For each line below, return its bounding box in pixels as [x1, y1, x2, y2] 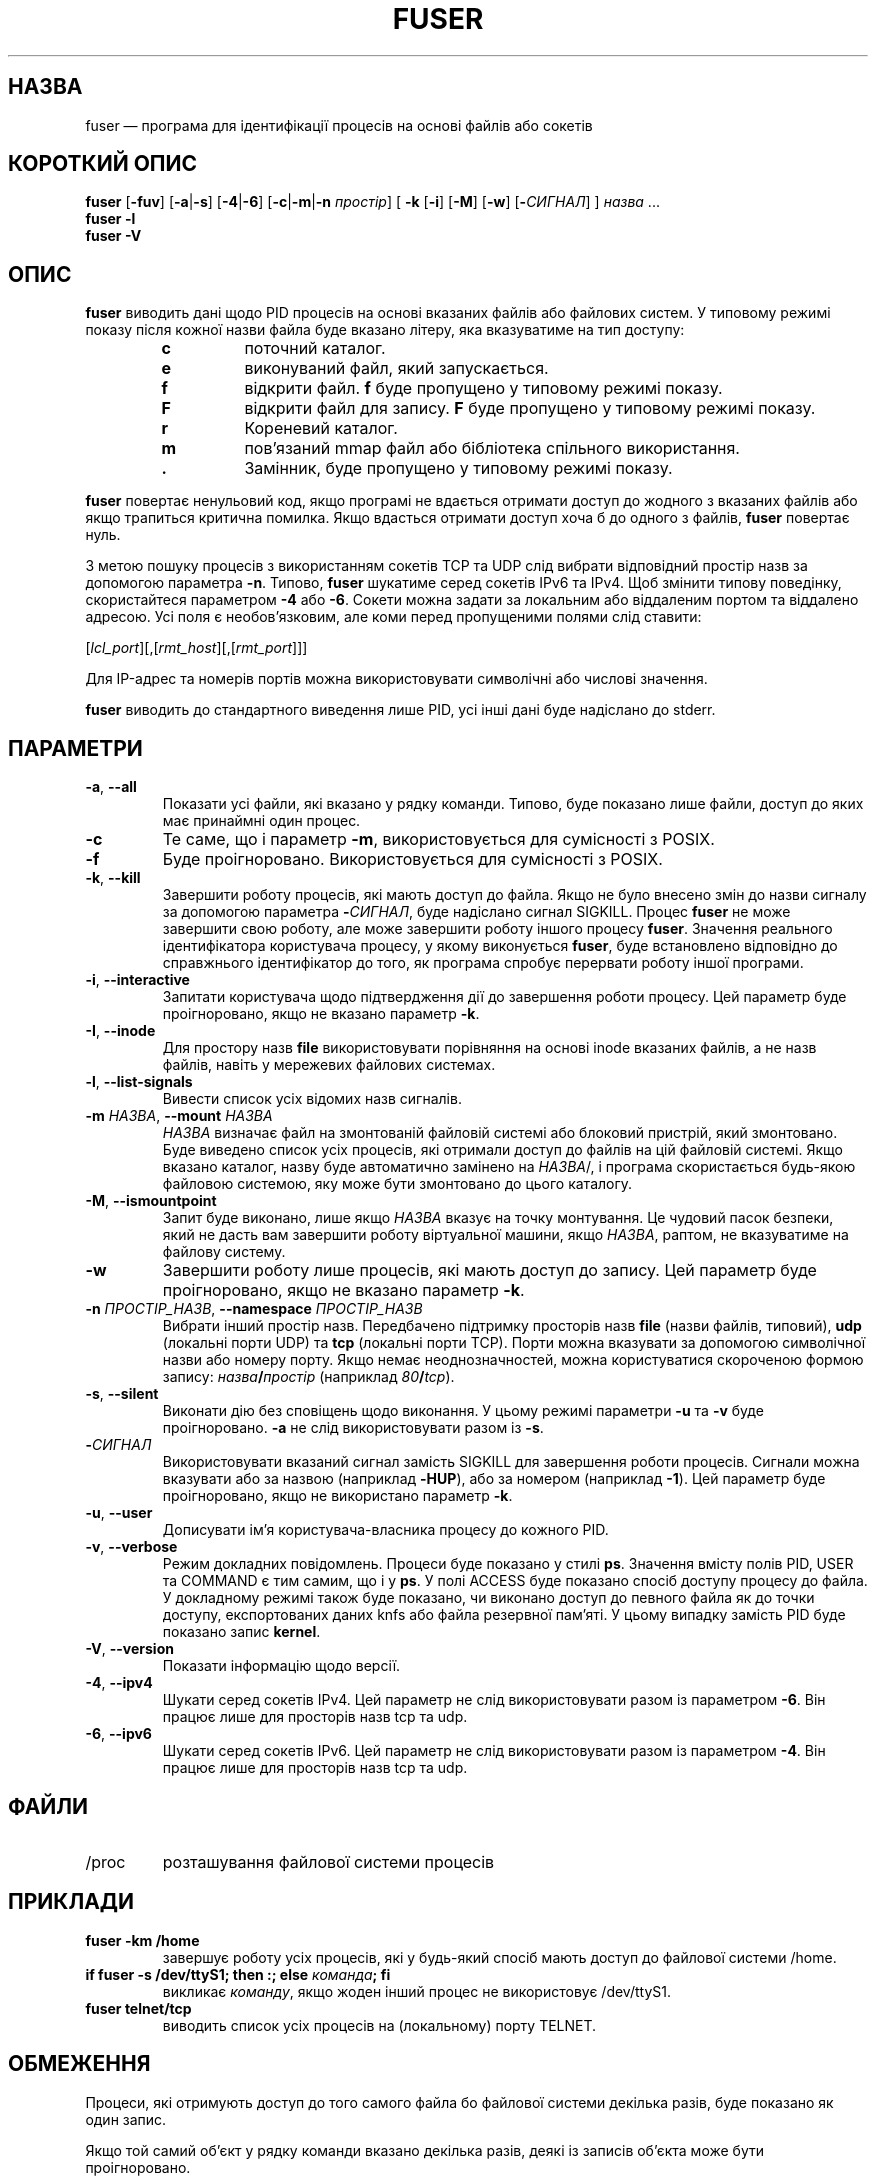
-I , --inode [85, 1022, 156, 1040]
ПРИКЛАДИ [8, 1889, 135, 1915]
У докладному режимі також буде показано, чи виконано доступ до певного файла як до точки [162, 1589, 815, 1607]
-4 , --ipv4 [85, 1674, 153, 1692]
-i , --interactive [85, 971, 190, 989]
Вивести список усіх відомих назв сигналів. [162, 1090, 462, 1108]
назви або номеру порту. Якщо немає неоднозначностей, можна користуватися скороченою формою [162, 1351, 864, 1369]
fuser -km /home [85, 1931, 200, 1949]
